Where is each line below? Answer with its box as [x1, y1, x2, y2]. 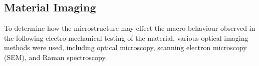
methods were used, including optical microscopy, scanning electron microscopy [4, 42, 247, 53]
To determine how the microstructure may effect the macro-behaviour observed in [4, 23, 255, 33]
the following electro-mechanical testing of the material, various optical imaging [4, 32, 248, 43]
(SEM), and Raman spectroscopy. [4, 52, 107, 62]
